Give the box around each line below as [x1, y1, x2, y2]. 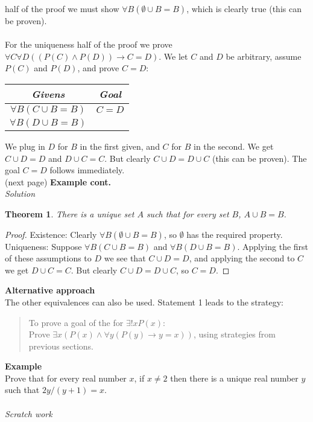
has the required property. [186, 228, 283, 240]
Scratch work [5, 407, 52, 420]
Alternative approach [5, 284, 95, 296]
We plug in [5, 139, 45, 152]
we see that [104, 252, 146, 264]
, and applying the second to [189, 252, 295, 264]
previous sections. [28, 339, 94, 352]
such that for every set [146, 207, 229, 220]
